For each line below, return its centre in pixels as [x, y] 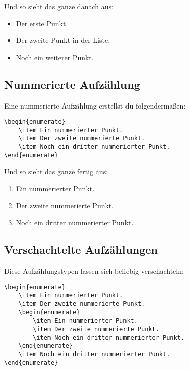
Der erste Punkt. [42, 23]
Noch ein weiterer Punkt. [55, 57]
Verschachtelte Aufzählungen [81, 250]
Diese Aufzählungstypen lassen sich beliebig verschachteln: [94, 271]
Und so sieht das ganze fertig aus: [56, 171]
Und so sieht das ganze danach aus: [59, 6]
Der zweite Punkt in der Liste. [63, 40]
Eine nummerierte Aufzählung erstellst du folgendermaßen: [95, 105]
